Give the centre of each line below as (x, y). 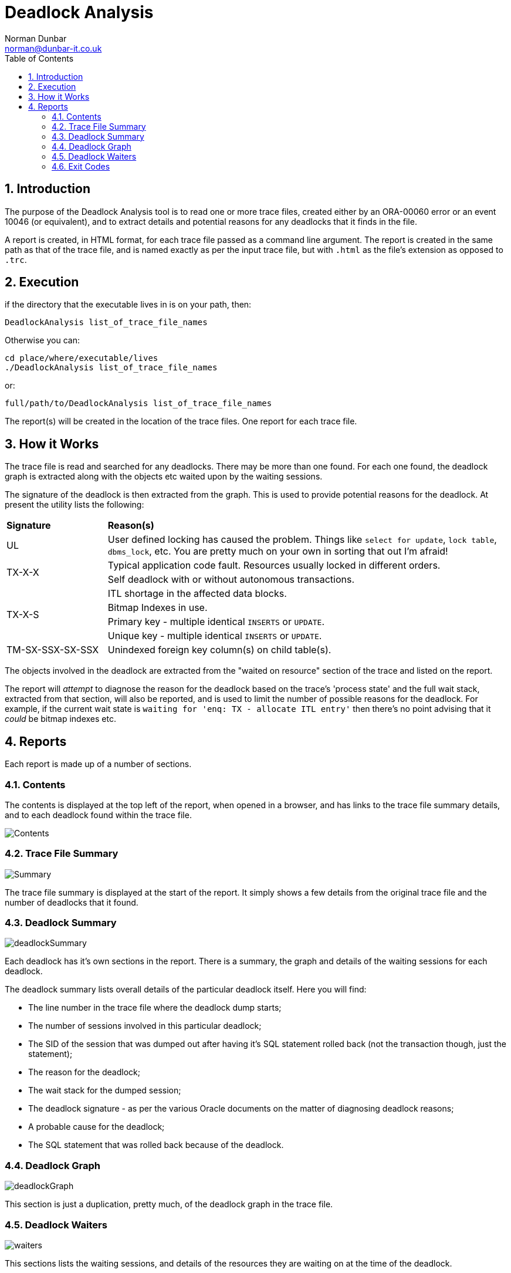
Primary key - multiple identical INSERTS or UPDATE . (216, 622)
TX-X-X (23, 573)
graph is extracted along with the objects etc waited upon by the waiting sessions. (164, 477)
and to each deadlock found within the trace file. (98, 815)
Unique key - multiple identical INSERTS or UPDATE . (215, 636)
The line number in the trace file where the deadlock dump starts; (155, 1008)
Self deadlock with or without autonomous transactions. (231, 580)
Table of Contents (39, 58)
